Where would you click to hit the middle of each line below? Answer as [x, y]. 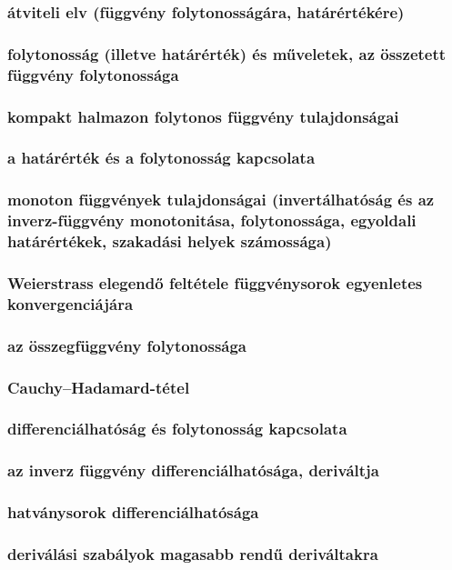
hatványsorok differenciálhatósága [133, 512]
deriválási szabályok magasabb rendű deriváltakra [193, 553]
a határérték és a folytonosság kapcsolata [161, 158]
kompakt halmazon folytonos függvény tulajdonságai [203, 116]
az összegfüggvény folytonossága [127, 345]
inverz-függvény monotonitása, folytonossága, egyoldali [212, 220]
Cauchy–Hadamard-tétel [99, 387]
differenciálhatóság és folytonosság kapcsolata [177, 429]
